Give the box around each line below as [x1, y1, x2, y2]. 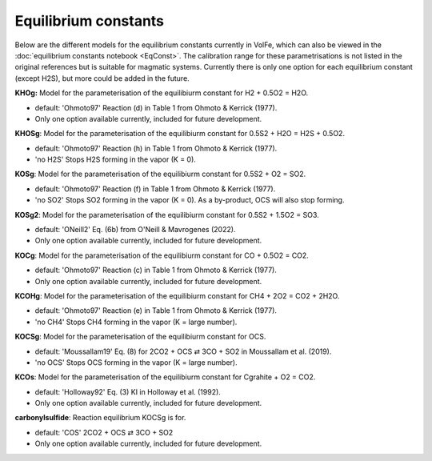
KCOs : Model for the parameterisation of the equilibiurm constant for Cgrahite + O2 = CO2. [14, 372, 316, 382]
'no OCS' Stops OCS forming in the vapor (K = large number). [34, 357, 238, 367]
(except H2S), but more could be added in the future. [14, 73, 190, 83]
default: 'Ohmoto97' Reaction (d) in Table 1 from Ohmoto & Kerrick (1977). [34, 102, 278, 112]
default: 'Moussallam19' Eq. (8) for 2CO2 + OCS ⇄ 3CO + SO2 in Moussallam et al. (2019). [34, 347, 332, 356]
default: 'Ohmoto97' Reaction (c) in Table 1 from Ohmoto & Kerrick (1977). [34, 265, 278, 275]
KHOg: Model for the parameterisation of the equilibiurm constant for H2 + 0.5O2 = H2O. [14, 88, 309, 98]
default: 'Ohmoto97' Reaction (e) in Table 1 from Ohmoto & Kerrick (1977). [34, 306, 278, 315]
